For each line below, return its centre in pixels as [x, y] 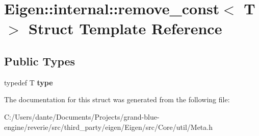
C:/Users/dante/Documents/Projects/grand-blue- [82, 116]
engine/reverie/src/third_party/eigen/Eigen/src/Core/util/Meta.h [108, 127]
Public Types [40, 61]
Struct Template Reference [125, 28]
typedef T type [29, 82]
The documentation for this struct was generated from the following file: [117, 99]
